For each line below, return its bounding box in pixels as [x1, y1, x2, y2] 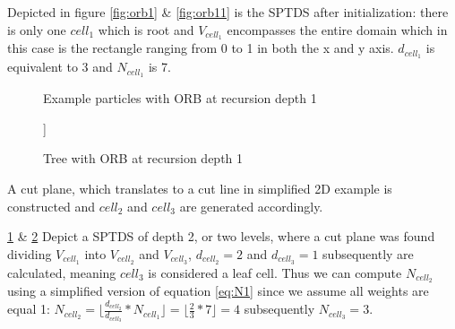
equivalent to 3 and [7, 57, 113, 76]
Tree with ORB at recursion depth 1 [43, 149, 244, 168]
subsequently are [322, 244, 414, 263]
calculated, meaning [7, 263, 116, 281]
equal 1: [7, 299, 50, 318]
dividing [7, 244, 52, 263]
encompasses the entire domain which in [227, 20, 448, 39]
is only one [7, 20, 66, 39]
